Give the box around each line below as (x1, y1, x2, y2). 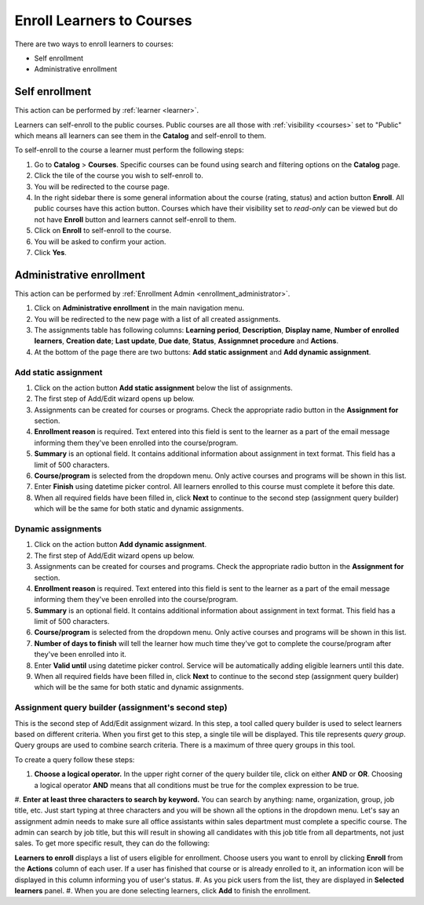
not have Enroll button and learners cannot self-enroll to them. (34, 214, 237, 224)
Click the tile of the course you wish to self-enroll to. (34, 171, 204, 181)
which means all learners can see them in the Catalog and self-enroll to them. (14, 131, 267, 140)
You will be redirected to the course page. (34, 181, 170, 192)
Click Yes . (34, 247, 67, 257)
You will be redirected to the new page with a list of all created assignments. (34, 314, 281, 323)
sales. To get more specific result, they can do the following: (14, 838, 210, 848)
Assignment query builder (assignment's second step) (14, 702, 228, 713)
